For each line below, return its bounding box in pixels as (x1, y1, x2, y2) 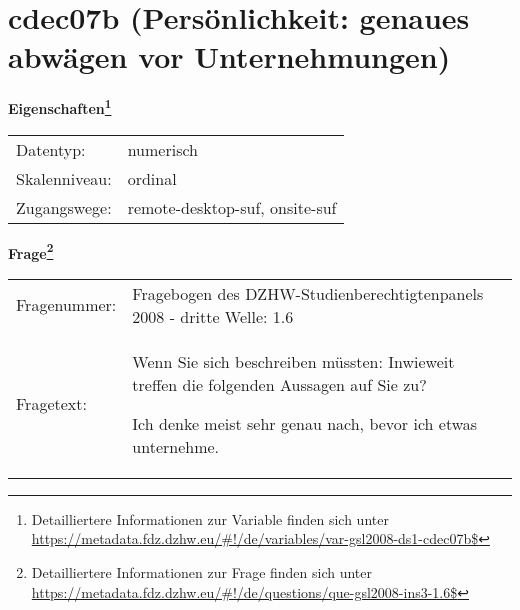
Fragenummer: (16, 293, 117, 317)
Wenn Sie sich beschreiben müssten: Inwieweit (132, 349, 455, 373)
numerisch (127, 137, 198, 161)
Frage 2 (8, 239, 54, 263)
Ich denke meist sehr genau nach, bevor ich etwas (132, 411, 478, 435)
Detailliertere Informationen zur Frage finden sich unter (31, 562, 373, 582)
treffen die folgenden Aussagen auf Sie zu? (132, 372, 427, 396)
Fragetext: (16, 392, 87, 416)
